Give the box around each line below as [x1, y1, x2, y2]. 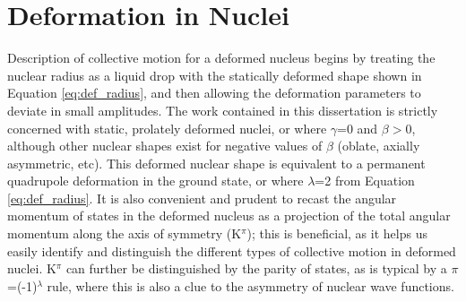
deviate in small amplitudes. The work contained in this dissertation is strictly [7, 100, 438, 119]
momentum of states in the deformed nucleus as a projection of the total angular [7, 206, 451, 225]
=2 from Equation [315, 171, 415, 190]
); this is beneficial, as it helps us [246, 224, 427, 243]
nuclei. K [7, 259, 56, 278]
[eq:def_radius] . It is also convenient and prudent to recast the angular [7, 188, 397, 207]
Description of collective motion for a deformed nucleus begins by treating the [7, 48, 436, 67]
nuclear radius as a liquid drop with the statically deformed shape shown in [7, 65, 422, 84]
